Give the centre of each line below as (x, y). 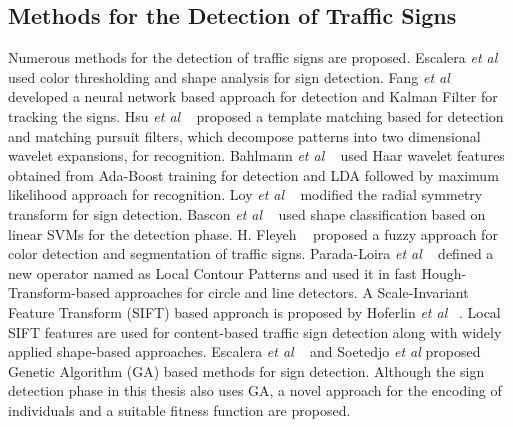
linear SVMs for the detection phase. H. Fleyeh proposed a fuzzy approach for (253, 233)
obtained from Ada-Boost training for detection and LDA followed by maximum (253, 174)
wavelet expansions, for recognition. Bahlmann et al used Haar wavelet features (256, 155)
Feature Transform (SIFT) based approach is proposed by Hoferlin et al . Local (254, 311)
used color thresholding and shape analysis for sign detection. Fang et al (229, 76)
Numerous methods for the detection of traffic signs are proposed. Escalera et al (253, 57)
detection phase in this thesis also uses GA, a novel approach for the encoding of (255, 390)
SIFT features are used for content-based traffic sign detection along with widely (255, 331)
